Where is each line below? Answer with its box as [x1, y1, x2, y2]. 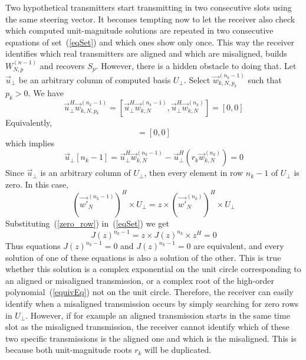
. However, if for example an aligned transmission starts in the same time [25, 309, 290, 321]
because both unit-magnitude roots [5, 343, 132, 356]
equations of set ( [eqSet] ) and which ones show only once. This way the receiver [5, 35, 295, 48]
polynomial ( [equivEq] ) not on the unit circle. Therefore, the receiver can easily [5, 286, 294, 298]
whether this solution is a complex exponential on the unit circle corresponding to [5, 263, 301, 275]
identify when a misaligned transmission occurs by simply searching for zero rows [5, 297, 299, 309]
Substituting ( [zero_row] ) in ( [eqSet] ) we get [5, 217, 169, 229]
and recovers [40, 59, 85, 71]
